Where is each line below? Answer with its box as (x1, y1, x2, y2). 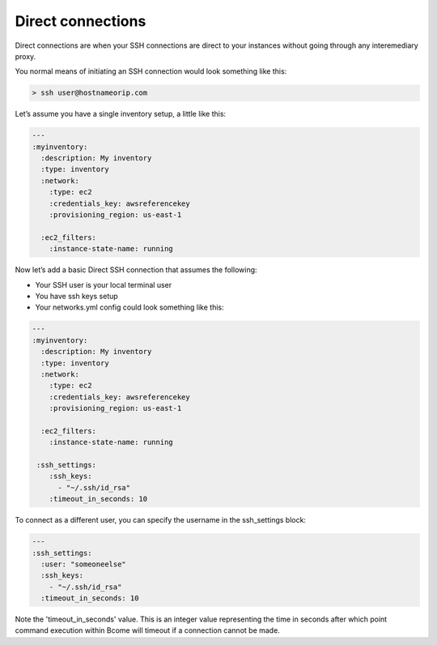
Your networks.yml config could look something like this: (35, 302, 224, 312)
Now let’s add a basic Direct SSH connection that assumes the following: (15, 265, 258, 275)
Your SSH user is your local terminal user (35, 280, 172, 289)
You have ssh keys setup (35, 291, 119, 301)
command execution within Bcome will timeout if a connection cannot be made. (15, 626, 281, 635)
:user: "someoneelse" (40, 559, 127, 569)
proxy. (15, 51, 36, 61)
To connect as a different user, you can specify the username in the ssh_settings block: (15, 515, 307, 525)
